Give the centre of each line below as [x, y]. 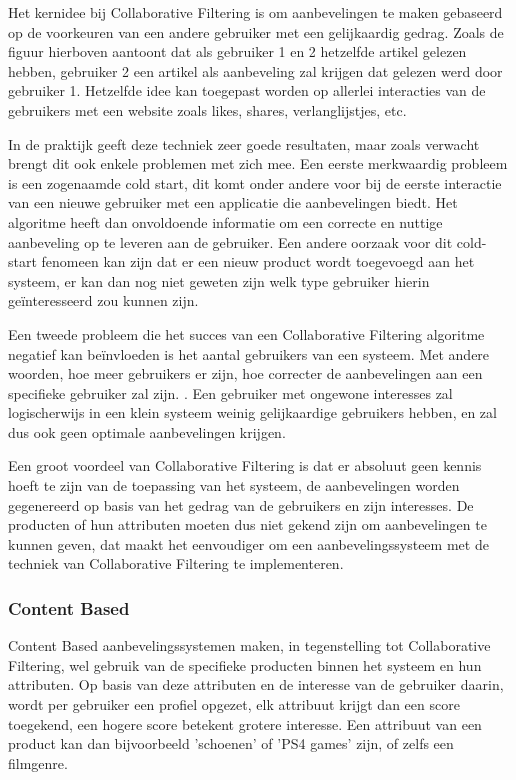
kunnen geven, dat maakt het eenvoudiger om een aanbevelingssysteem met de [248, 543]
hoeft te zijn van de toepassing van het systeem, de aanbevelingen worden [234, 485]
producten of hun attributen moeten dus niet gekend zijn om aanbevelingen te [247, 524]
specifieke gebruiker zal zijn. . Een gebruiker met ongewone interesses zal [230, 392]
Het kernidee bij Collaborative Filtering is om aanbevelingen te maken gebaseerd [255, 12]
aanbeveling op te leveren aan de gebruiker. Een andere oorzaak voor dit [230, 241]
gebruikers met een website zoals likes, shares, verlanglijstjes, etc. [207, 109]
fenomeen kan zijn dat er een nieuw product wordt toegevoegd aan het [258, 261]
